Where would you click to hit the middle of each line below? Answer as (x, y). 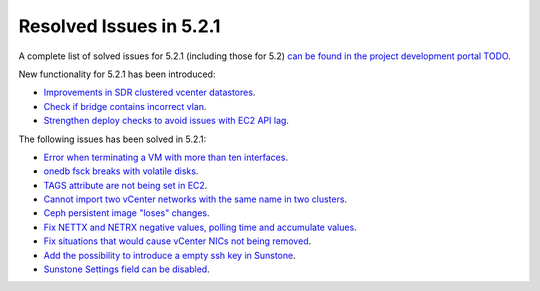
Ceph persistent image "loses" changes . (126, 213)
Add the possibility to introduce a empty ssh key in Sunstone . (169, 255)
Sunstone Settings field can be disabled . (126, 269)
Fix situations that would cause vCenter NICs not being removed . (177, 241)
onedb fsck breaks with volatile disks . (121, 171)
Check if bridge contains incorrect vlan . (125, 106)
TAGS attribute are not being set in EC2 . (125, 185)
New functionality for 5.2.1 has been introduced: (117, 74)
